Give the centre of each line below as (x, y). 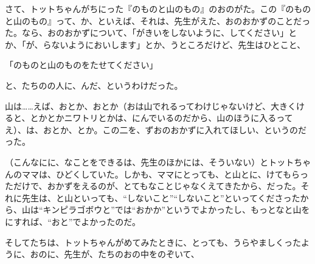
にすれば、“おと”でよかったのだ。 (73, 221)
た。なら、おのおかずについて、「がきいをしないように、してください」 (147, 33)
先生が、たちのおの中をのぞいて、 (132, 254)
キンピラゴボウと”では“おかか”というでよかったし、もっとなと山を (176, 210)
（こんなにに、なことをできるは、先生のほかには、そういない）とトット (150, 162)
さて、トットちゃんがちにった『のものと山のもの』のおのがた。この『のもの (158, 9)
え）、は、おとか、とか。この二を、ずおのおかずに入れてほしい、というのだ (156, 129)
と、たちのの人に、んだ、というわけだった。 (94, 85)
